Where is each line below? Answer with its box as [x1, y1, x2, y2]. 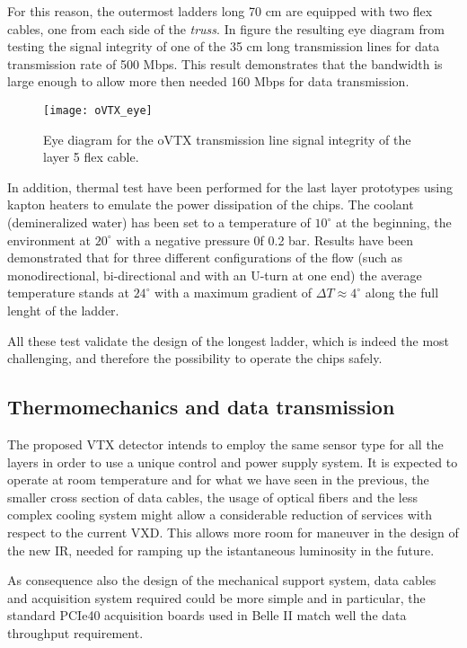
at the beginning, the [335, 213, 452, 231]
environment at [7, 230, 91, 249]
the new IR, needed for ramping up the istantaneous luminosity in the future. [7, 540, 435, 559]
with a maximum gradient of [154, 283, 313, 302]
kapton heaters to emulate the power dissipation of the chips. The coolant [7, 195, 414, 214]
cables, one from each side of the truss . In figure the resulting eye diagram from [7, 19, 445, 38]
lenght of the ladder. [7, 300, 119, 319]
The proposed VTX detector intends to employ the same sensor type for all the [7, 434, 444, 453]
